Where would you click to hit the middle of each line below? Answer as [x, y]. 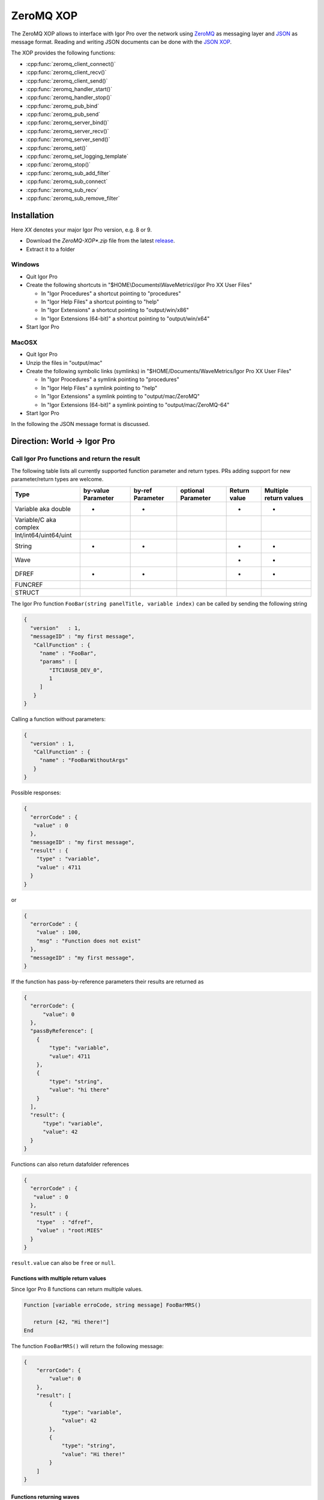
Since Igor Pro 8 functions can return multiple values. [77, 1289]
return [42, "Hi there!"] [71, 1322]
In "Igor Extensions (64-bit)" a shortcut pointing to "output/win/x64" [125, 319]
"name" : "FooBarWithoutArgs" [84, 760]
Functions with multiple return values [58, 1279]
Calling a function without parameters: [58, 719]
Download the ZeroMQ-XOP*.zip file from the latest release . [100, 241]
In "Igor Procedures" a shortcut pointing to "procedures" [111, 293]
